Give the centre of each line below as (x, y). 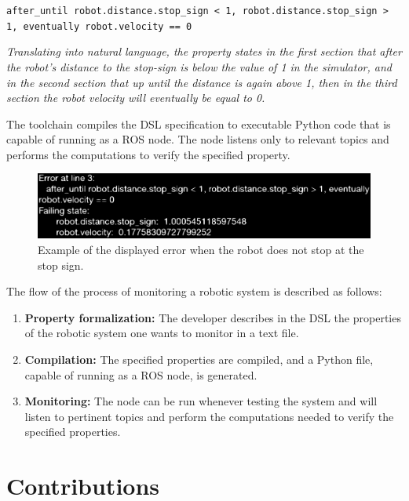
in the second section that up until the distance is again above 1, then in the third (202, 82)
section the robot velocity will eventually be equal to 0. (136, 98)
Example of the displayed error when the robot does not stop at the (201, 249)
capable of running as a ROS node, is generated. (141, 374)
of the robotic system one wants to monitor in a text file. (162, 333)
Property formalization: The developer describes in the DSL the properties (213, 317)
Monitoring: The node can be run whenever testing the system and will (201, 401)
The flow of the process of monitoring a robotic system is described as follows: (194, 291)
